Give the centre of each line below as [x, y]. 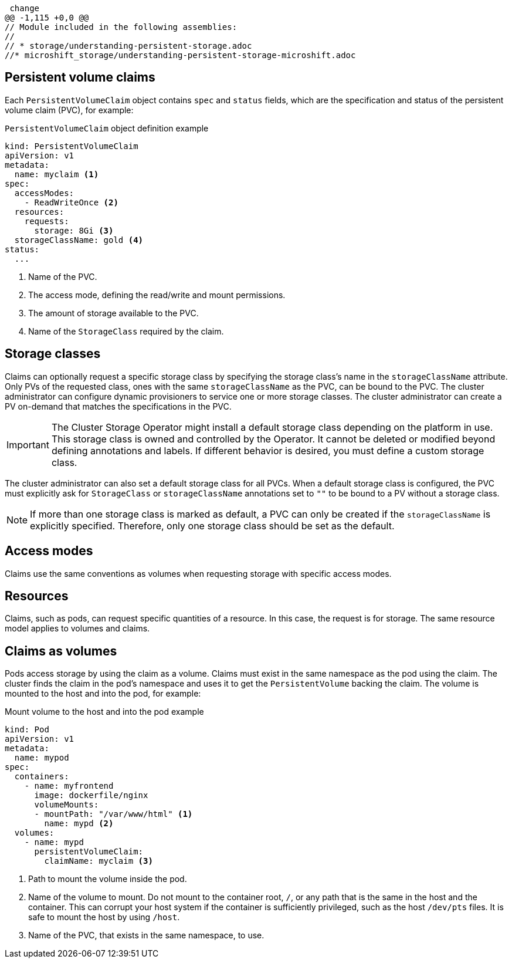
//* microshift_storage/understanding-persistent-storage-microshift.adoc [180, 55]
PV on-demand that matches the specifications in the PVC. [118, 406]
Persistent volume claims [80, 77]
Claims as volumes [61, 651]
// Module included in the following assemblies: [121, 27]
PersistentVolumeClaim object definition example [107, 128]
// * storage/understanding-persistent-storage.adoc [128, 46]
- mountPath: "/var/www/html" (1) [113, 814]
